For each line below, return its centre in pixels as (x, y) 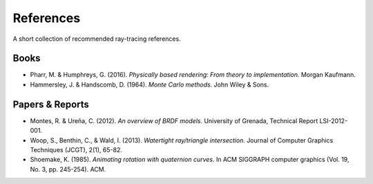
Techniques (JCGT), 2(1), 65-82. (76, 149)
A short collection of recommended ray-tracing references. (97, 39)
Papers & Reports (51, 104)
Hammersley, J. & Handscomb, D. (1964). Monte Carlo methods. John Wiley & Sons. (150, 84)
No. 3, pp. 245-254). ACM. (68, 169)
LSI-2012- (334, 120)
